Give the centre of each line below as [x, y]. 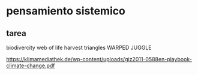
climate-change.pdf [31, 65]
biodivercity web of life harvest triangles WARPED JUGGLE [79, 47]
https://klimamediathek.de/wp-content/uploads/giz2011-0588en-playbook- [99, 59]
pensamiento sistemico [66, 11]
